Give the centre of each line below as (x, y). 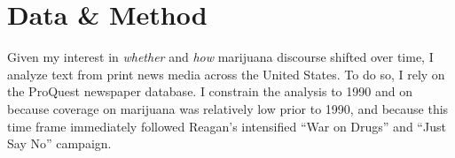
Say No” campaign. (59, 143)
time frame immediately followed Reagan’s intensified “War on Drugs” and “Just (227, 126)
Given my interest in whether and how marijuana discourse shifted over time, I (220, 57)
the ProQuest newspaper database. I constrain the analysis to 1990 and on (210, 91)
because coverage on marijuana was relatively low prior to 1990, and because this (228, 108)
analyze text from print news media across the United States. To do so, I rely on (226, 74)
